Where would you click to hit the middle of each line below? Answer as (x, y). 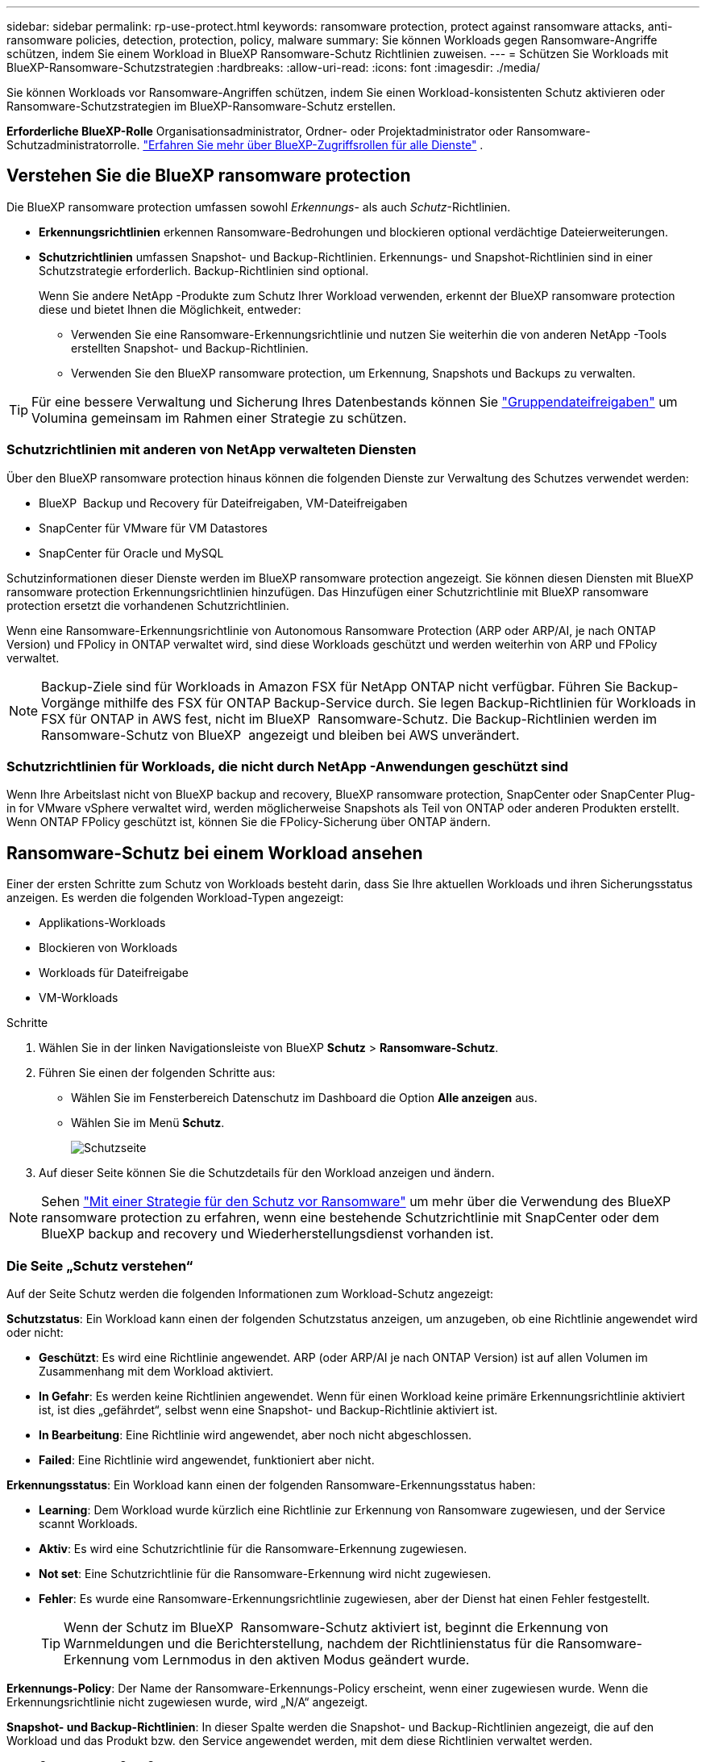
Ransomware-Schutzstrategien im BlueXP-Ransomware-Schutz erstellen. (201, 106)
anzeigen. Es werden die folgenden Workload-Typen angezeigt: (175, 898)
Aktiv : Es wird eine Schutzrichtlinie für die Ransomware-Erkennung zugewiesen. (253, 1548)
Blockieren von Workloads (108, 948)
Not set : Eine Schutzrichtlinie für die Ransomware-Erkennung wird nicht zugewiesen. (265, 1573)
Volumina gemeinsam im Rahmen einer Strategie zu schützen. (219, 418)
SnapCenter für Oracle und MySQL (131, 553)
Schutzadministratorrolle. (73, 145)
